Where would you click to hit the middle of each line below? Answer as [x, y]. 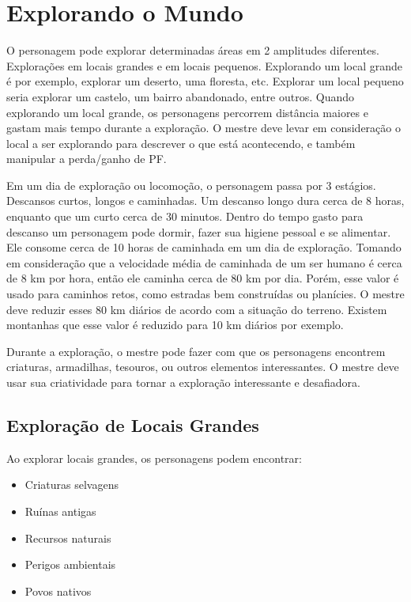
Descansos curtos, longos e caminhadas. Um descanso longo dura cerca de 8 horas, [205, 201]
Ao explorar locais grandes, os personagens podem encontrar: [154, 458]
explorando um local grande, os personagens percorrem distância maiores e [187, 112]
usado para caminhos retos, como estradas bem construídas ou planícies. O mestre [205, 294]
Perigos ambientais [70, 564]
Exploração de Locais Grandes [133, 424]
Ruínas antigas [60, 511]
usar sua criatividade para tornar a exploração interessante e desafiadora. [183, 382]
